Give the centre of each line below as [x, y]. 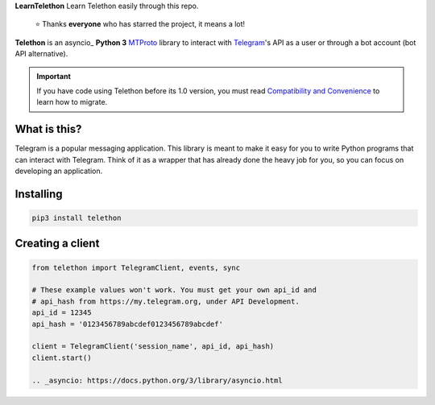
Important [54, 76]
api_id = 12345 [62, 313]
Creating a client [57, 244]
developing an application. [59, 171]
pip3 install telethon [77, 218]
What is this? [48, 129]
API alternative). [41, 54]
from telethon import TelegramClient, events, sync [136, 267]
